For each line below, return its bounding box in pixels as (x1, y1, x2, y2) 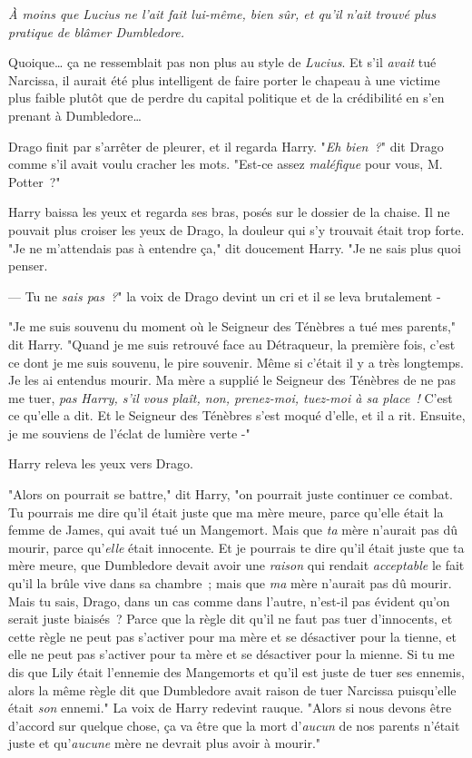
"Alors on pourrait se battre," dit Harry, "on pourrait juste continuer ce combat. (8, 485, 453, 504)
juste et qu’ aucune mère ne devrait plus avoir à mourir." (8, 733, 321, 753)
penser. (8, 256, 48, 275)
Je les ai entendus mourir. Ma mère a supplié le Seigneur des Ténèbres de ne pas (8, 370, 457, 389)
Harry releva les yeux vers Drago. (8, 454, 193, 473)
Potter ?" (8, 172, 61, 191)
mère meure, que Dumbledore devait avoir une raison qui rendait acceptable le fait (8, 556, 465, 575)
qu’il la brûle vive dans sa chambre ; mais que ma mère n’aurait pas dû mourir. (8, 574, 452, 593)
